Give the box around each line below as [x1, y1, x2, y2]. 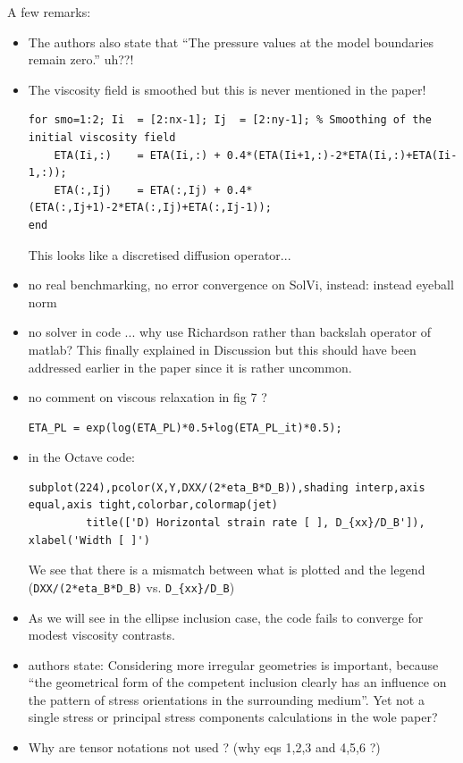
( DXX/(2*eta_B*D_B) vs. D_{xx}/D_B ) [28, 577, 235, 596]
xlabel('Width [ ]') [28, 533, 150, 547]
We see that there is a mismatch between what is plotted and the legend [28, 560, 425, 579]
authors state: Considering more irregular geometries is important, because [28, 655, 439, 674]
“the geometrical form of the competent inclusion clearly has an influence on [28, 673, 447, 692]
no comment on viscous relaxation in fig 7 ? [28, 388, 267, 407]
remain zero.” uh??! [28, 50, 134, 69]
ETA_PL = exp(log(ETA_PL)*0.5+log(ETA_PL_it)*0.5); [28, 421, 342, 434]
